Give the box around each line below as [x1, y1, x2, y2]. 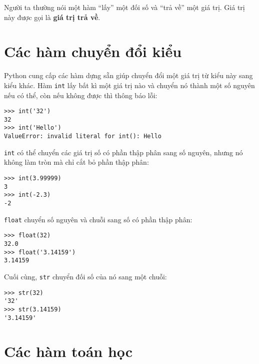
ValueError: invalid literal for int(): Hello [4, 133, 161, 140]
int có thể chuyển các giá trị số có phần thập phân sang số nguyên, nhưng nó [4, 147, 243, 157]
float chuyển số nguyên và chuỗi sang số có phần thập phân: [4, 214, 192, 224]
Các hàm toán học [4, 341, 133, 361]
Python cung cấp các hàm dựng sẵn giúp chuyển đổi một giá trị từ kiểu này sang [4, 70, 253, 81]
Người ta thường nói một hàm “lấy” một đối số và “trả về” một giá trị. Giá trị [4, 2, 245, 12]
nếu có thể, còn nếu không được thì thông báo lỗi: [4, 90, 157, 100]
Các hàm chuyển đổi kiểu [4, 41, 182, 62]
